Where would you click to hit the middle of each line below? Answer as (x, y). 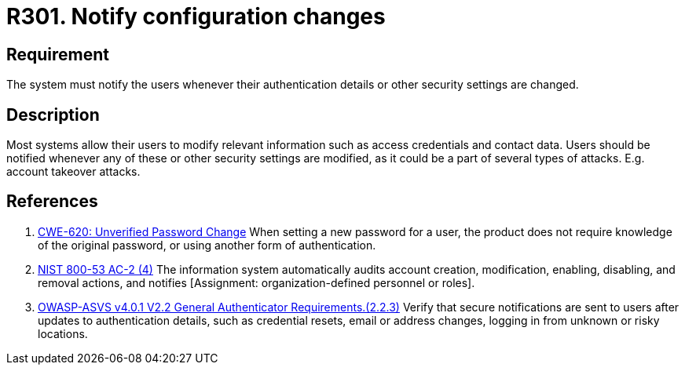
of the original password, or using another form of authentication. (207, 245)
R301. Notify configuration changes (196, 16)
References (52, 202)
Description (53, 115)
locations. (63, 333)
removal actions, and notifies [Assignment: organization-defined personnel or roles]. (256, 282)
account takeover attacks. (73, 172)
